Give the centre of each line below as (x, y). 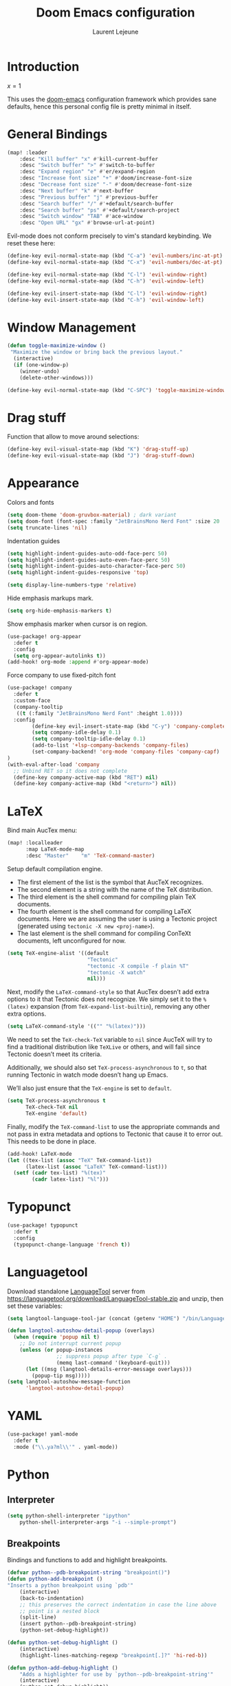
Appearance (43, 483)
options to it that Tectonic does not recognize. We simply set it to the (104, 999)
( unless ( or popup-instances (61, 1350)
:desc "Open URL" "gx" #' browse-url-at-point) (87, 223)
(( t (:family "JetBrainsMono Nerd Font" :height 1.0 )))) (100, 713)
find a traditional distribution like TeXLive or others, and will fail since (104, 1047)
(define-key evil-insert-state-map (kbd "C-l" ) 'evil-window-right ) (107, 294)
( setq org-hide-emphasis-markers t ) (59, 611)
